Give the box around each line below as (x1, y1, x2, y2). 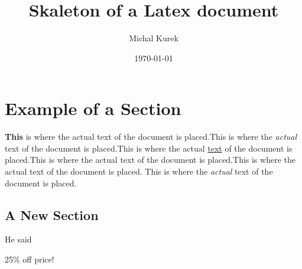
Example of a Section (5, 96, 181, 120)
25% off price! (5, 253, 54, 265)
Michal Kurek (129, 32, 178, 44)
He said (5, 233, 32, 245)
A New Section (5, 205, 99, 224)
